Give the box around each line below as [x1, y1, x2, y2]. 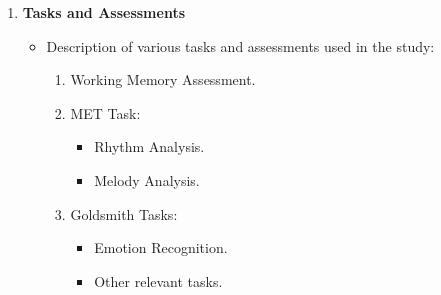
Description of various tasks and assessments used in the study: [46, 35, 435, 56]
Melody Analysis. [94, 169, 200, 190]
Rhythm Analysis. [94, 136, 205, 157]
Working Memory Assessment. [70, 69, 256, 90]
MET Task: [70, 102, 141, 123]
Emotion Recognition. [94, 237, 228, 258]
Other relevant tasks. [94, 270, 223, 291]
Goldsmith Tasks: [70, 203, 178, 224]
